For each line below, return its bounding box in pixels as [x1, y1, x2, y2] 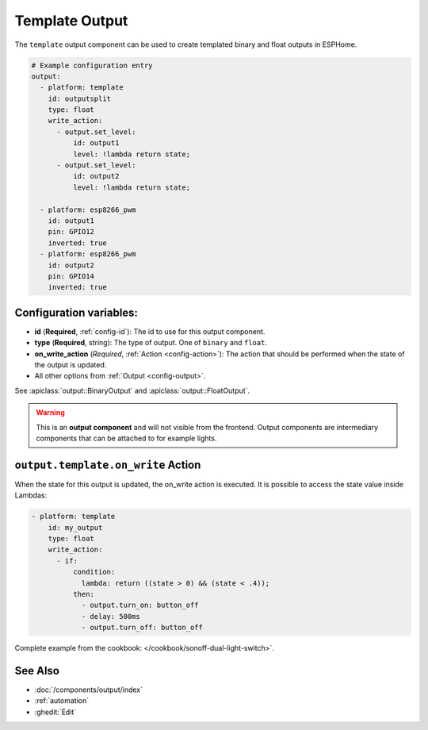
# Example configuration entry [31, 60, 154, 70]
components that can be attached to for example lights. [36, 433, 217, 443]
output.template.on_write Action [14, 458, 201, 471]
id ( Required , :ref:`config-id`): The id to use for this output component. [34, 326, 266, 336]
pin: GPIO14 [48, 271, 95, 281]
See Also [14, 663, 59, 678]
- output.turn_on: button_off [81, 601, 199, 610]
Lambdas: [14, 490, 48, 500]
